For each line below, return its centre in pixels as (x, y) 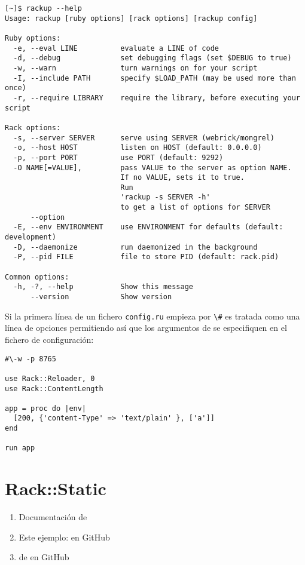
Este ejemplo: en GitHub (64, 537)
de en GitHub (44, 557)
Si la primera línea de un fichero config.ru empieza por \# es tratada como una (152, 316)
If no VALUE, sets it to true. (182, 178)
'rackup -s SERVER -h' (165, 197)
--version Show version (101, 297)
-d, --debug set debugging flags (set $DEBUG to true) (152, 58)
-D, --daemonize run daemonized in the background (135, 247)
